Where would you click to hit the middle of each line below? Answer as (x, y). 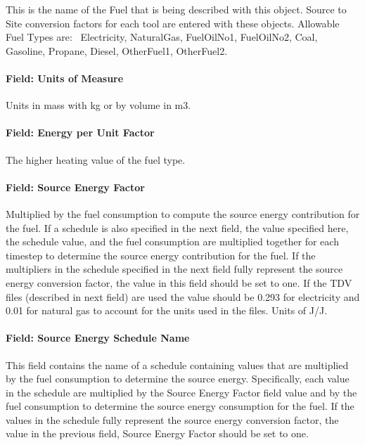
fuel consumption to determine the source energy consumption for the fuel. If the (180, 406)
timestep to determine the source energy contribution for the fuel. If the (161, 255)
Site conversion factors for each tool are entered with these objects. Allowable (173, 23)
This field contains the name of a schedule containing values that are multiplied (177, 365)
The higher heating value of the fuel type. (96, 159)
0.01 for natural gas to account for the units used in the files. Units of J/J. (167, 310)
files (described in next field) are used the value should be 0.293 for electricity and (183, 296)
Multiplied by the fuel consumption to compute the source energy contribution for (183, 213)
